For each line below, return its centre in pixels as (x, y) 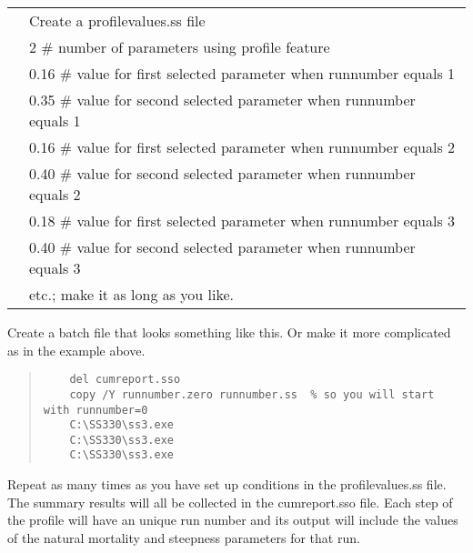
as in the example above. (76, 350)
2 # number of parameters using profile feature (180, 47)
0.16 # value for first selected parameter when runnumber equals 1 (242, 73)
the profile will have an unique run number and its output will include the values (233, 520)
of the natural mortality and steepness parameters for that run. (184, 537)
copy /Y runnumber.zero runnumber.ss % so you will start (252, 394)
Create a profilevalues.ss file (117, 20)
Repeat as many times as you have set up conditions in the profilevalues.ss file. (227, 484)
